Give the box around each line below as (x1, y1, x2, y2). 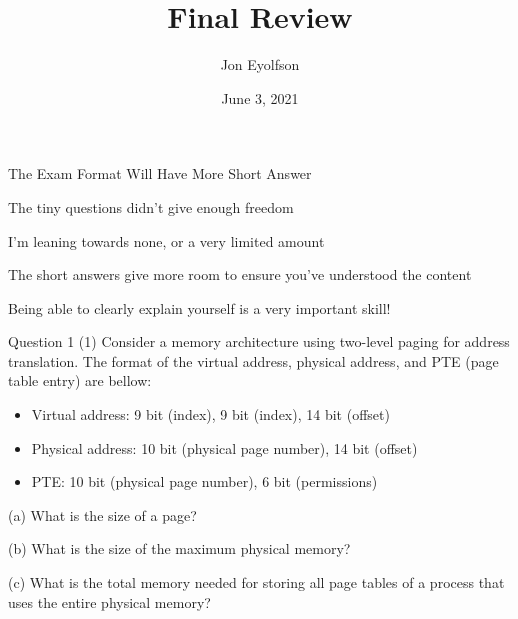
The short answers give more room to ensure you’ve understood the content (8, 264, 472, 285)
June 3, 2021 (221, 87, 299, 108)
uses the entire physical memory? (8, 591, 211, 612)
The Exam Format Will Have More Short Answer (8, 163, 312, 184)
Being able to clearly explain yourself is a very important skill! (8, 297, 391, 318)
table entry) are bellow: (8, 370, 152, 391)
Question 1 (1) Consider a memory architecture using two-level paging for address (8, 331, 510, 352)
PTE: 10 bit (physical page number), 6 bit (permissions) (31, 471, 378, 492)
